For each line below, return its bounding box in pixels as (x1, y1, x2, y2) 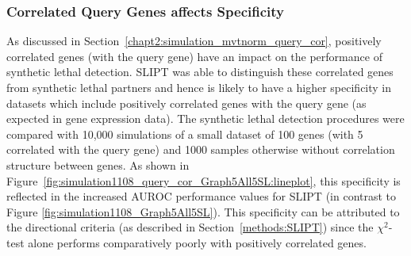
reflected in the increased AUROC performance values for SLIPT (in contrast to (6, 188, 397, 204)
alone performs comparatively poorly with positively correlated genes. (28, 234, 367, 250)
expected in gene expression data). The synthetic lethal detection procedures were (6, 110, 405, 127)
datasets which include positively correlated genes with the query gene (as (6, 94, 367, 111)
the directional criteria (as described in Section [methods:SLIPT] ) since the (6, 219, 374, 235)
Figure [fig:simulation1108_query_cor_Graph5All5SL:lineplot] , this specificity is (6, 172, 401, 189)
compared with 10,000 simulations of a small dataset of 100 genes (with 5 (6, 125, 363, 142)
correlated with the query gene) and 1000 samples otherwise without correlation (6, 141, 395, 158)
